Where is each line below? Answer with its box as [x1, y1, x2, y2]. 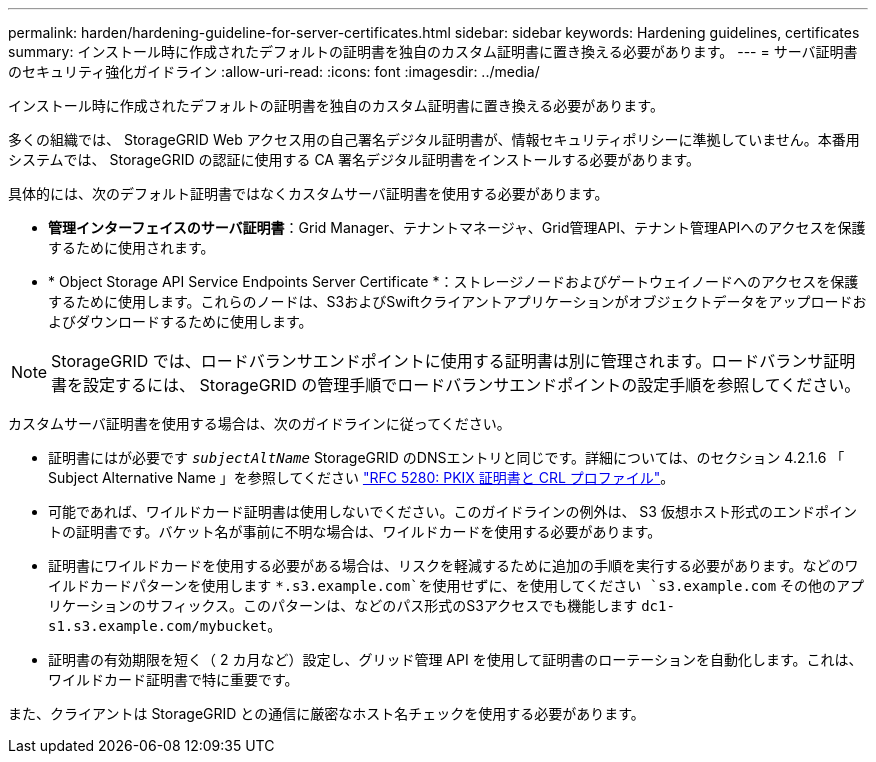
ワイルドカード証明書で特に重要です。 [48, 671, 299, 688]
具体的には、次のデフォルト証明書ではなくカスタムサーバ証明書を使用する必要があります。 [8, 185, 609, 202]
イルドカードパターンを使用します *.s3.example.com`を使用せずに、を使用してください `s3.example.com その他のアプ [48, 577, 865, 594]
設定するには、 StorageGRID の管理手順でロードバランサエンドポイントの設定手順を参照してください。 [83, 375, 861, 395]
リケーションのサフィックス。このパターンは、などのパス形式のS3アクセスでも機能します [48, 597, 638, 614]
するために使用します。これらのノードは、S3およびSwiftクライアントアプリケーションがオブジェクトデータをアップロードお [48, 293, 867, 310]
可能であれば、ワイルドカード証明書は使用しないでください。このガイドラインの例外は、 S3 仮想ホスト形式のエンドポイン [48, 503, 857, 520]
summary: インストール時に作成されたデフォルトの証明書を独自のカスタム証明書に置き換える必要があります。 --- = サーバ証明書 [8, 43, 858, 60]
